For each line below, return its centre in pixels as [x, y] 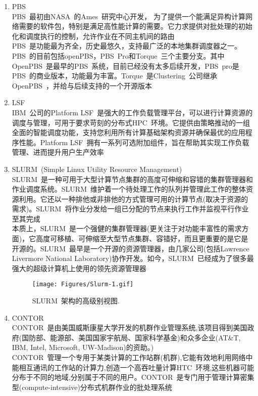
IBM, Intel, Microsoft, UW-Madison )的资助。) [83, 347]
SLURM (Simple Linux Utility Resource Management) [97, 169]
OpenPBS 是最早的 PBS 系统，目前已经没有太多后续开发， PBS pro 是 [125, 65]
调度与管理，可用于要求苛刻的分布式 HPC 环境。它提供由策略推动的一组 [131, 122]
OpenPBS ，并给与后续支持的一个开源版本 [82, 85]
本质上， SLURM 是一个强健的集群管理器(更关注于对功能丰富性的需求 [127, 228]
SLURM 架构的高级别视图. [76, 301]
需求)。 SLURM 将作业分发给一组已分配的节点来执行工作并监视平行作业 [130, 209]
